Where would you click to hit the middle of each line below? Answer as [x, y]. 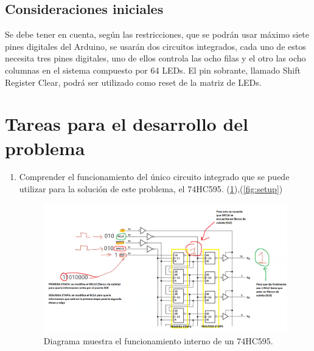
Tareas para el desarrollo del [127, 124]
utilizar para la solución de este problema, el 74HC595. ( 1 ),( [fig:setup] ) [151, 189]
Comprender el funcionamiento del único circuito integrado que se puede [154, 177]
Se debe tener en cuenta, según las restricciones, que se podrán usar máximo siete [157, 34]
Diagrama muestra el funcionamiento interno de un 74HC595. [158, 341]
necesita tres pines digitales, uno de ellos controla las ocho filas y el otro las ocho [155, 58]
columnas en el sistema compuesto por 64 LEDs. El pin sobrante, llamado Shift [153, 70]
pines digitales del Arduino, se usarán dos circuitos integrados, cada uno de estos [155, 46]
